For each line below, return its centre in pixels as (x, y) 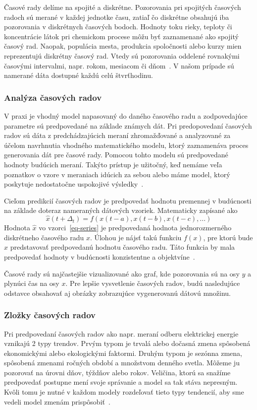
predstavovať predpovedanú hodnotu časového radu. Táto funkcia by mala (123, 247)
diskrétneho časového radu (44, 237)
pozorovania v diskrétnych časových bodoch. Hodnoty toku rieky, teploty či (118, 27)
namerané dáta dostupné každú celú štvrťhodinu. (78, 75)
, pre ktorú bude (228, 237)
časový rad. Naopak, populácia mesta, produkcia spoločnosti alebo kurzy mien (123, 46)
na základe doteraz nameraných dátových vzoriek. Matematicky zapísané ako (121, 210)
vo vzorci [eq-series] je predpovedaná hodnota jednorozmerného (135, 228)
